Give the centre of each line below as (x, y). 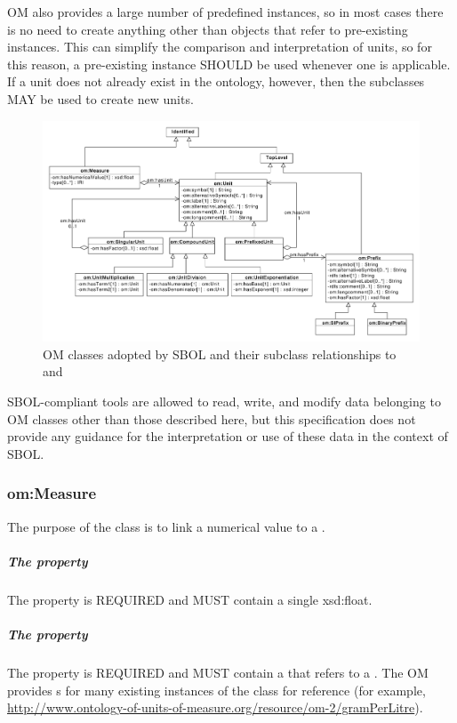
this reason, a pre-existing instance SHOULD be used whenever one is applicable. (229, 64)
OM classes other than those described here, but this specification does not (212, 418)
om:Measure (52, 493)
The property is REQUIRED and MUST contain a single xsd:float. (190, 599)
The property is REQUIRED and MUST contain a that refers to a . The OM (218, 672)
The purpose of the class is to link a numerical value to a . (166, 526)
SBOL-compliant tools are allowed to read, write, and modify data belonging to (224, 402)
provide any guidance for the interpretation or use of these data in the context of (228, 436)
